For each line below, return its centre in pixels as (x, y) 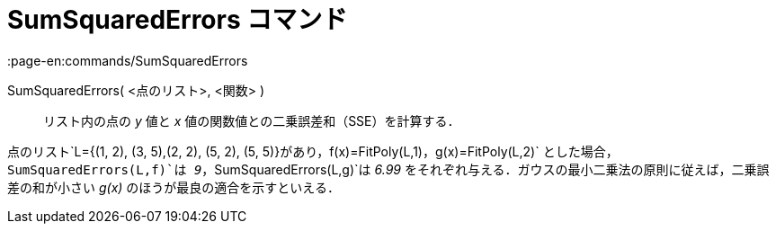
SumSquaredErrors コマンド (178, 20)
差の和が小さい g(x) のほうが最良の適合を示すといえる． (174, 187)
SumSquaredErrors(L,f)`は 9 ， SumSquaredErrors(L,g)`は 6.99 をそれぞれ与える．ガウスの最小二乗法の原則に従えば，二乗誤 (388, 169)
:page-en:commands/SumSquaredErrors (128, 60)
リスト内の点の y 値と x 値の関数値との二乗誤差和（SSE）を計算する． (252, 120)
